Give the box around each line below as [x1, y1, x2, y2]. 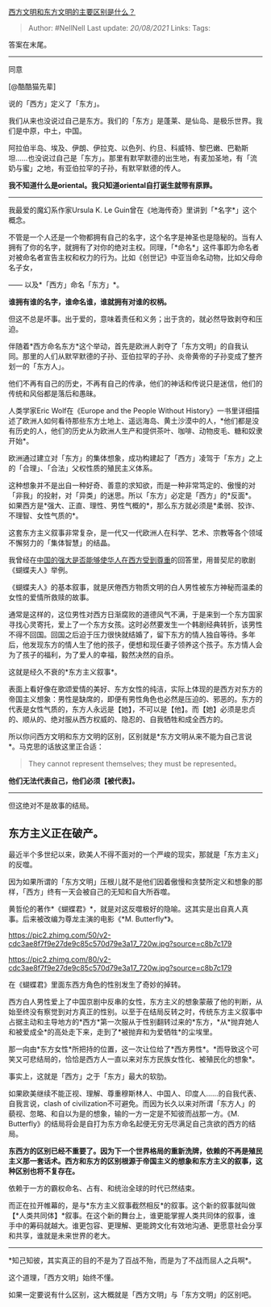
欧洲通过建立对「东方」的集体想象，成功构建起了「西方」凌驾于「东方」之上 [8, 453, 263, 462]
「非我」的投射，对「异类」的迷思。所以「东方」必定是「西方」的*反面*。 [8, 491, 256, 500]
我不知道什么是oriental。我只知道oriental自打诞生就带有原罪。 [8, 181, 217, 190]
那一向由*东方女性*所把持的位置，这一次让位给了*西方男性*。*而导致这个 [8, 1044, 252, 1054]
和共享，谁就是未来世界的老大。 [8, 1230, 115, 1240]
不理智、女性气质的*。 [8, 511, 83, 520]
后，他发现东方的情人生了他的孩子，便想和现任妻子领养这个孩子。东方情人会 [8, 640, 263, 649]
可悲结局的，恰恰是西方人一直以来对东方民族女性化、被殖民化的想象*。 [22, 1054, 260, 1063]
